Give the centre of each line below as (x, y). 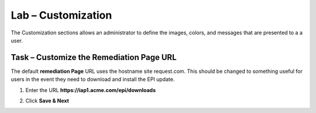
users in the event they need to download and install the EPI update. (93, 79)
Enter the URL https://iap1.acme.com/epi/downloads (91, 90)
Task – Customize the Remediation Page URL (94, 57)
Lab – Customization (61, 15)
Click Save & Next (47, 101)
